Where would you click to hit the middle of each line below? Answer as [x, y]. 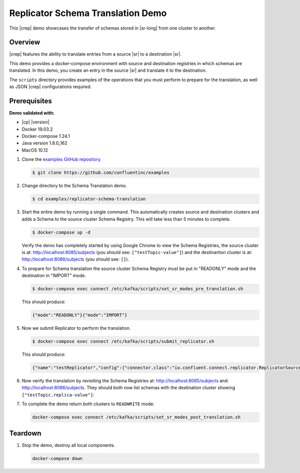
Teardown [25, 433]
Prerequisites [30, 101]
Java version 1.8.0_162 [44, 143]
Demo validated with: [32, 113]
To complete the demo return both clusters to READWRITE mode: [88, 404]
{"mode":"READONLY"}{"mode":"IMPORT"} [80, 315]
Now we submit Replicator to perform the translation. [76, 328]
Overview [25, 42]
